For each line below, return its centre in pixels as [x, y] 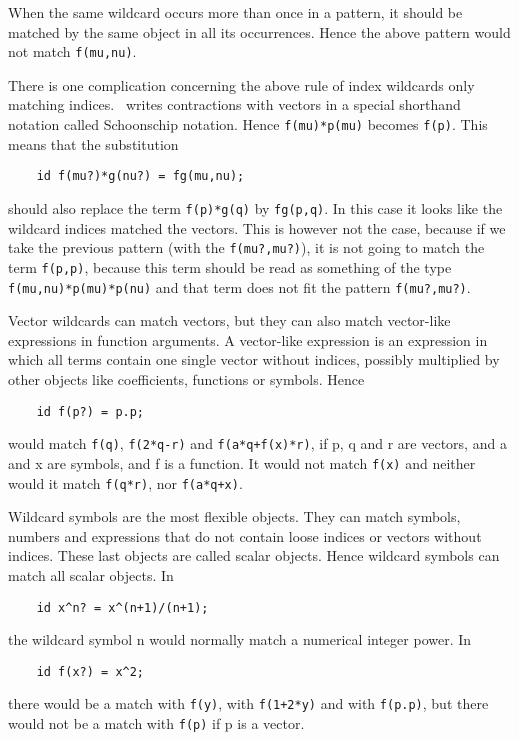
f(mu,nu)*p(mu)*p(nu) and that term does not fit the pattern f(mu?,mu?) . [239, 286]
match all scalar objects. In [91, 574]
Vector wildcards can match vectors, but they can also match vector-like [229, 320]
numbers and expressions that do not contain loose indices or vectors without [245, 535]
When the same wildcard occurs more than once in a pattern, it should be [235, 12]
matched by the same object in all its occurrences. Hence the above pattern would [259, 31]
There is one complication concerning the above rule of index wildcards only [241, 84]
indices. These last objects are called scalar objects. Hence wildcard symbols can [254, 555]
